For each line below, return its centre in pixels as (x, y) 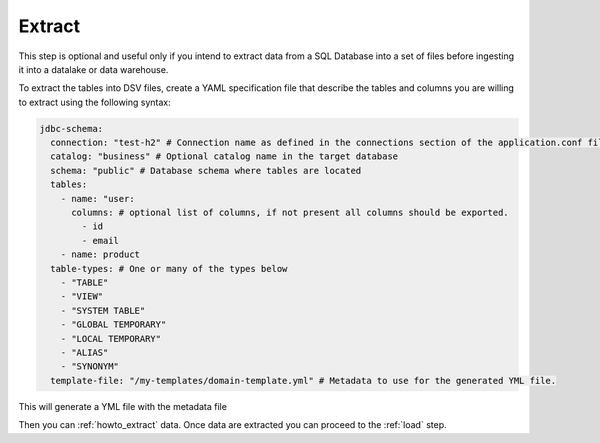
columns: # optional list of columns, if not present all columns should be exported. (290, 213)
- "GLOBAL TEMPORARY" (113, 324)
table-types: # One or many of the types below (169, 268)
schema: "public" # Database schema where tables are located (206, 170)
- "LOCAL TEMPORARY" (111, 338)
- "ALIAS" (84, 352)
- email (100, 240)
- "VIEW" (82, 296)
